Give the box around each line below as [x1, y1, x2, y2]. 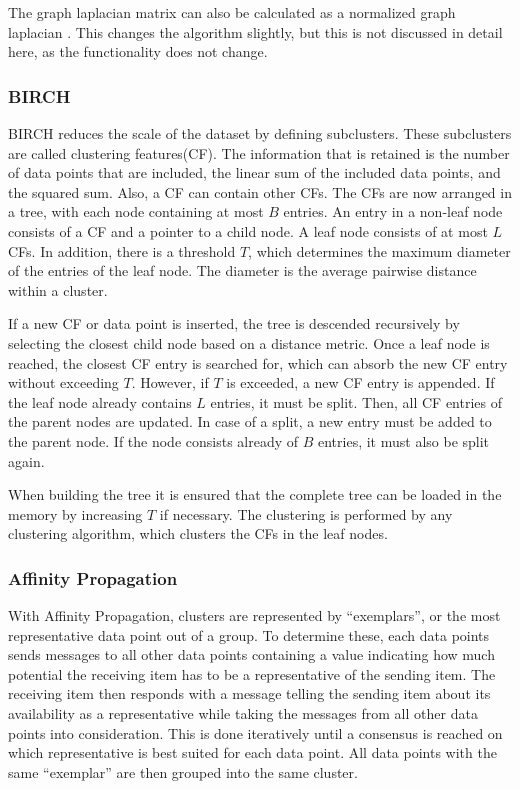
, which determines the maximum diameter [248, 240, 511, 261]
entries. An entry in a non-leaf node [283, 201, 503, 222]
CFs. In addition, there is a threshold [8, 240, 236, 261]
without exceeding [8, 372, 119, 393]
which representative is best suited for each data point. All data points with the [8, 742, 497, 763]
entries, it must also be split [318, 430, 490, 451]
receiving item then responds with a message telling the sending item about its [8, 683, 491, 704]
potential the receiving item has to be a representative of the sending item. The [8, 663, 496, 684]
